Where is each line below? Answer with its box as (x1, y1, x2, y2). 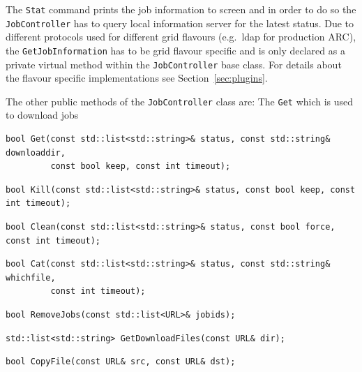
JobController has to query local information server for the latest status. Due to (6, 15, 354, 30)
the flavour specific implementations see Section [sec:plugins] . (6, 70, 268, 85)
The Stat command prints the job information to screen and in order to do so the (6, 2, 356, 16)
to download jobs (6, 107, 79, 122)
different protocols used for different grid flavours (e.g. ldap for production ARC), (6, 29, 356, 44)
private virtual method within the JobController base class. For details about (6, 57, 342, 71)
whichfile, (6, 272, 56, 283)
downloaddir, (6, 147, 66, 158)
